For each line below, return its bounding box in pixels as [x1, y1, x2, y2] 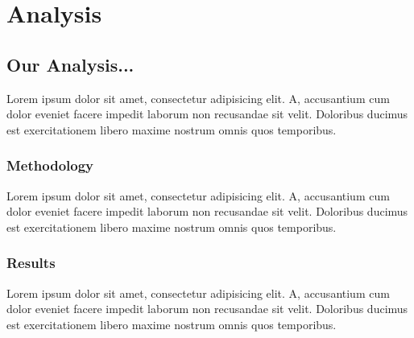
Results [6, 253, 56, 273]
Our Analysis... [6, 52, 135, 76]
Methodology [6, 155, 94, 175]
